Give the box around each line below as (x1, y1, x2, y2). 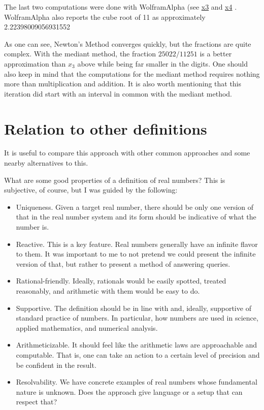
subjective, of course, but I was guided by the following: (4, 184, 178, 195)
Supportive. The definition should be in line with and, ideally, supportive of (16, 302, 251, 313)
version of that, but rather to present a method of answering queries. (16, 258, 230, 269)
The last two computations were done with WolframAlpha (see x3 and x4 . (4, 2, 237, 12)
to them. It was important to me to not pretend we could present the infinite (16, 248, 256, 259)
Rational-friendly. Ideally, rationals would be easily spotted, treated (16, 275, 226, 286)
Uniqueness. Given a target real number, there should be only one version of (16, 201, 254, 212)
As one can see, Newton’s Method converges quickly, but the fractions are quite (4, 38, 251, 49)
